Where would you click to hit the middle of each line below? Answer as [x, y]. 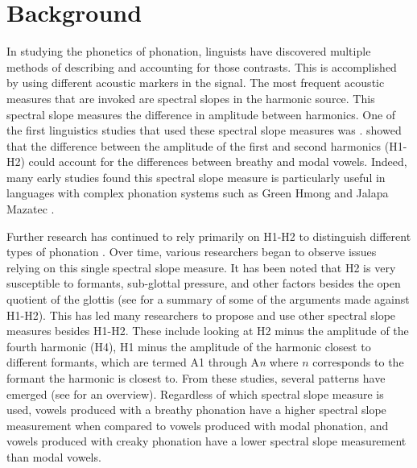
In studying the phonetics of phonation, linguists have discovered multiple [189, 51]
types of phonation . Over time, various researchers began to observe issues [192, 252]
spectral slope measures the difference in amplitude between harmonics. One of [201, 114]
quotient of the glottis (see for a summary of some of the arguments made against [208, 299]
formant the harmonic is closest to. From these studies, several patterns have [196, 378]
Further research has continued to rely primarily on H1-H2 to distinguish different [209, 236]
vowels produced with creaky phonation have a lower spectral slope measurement [206, 441]
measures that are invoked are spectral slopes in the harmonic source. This [191, 98]
